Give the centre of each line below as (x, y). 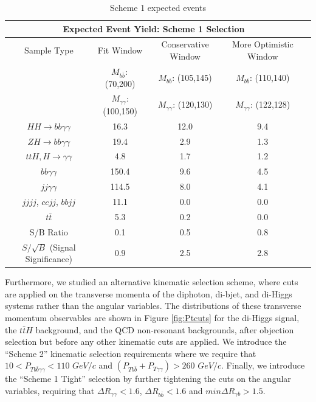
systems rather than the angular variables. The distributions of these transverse (153, 306)
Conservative (185, 44)
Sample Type (49, 50)
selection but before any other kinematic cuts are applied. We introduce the (146, 341)
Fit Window (120, 50)
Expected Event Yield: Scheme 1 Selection (154, 28)
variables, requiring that (50, 390)
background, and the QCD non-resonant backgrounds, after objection (165, 329)
